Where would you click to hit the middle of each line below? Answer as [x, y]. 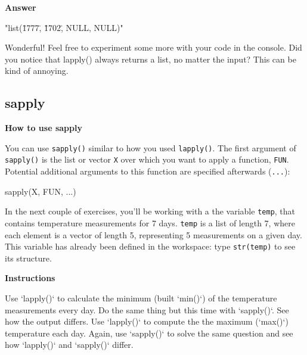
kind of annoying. [37, 71]
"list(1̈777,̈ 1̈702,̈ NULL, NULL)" [64, 27]
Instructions [30, 278]
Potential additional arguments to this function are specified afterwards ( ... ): [148, 171]
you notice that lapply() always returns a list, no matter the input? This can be [151, 59]
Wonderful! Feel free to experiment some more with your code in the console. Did [153, 47]
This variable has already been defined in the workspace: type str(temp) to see [150, 246]
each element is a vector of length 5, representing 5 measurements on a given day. [153, 234]
